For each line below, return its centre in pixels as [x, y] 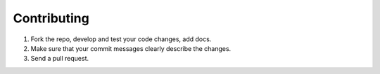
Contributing [51, 18]
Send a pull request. [60, 59]
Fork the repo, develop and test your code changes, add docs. [121, 39]
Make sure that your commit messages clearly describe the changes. [131, 48]
